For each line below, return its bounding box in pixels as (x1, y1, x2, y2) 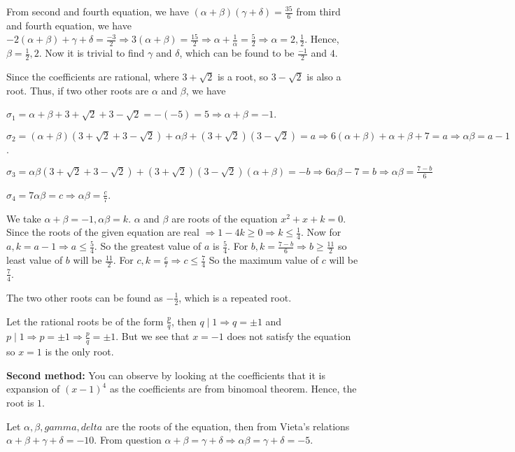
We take (6, 211, 41, 225)
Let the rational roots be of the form (6, 313, 164, 328)
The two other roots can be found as (6, 290, 163, 304)
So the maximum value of (209, 253, 319, 267)
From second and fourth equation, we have (6, 4, 189, 18)
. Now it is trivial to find (38, 45, 145, 60)
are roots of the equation (171, 211, 278, 225)
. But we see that (115, 329, 190, 344)
